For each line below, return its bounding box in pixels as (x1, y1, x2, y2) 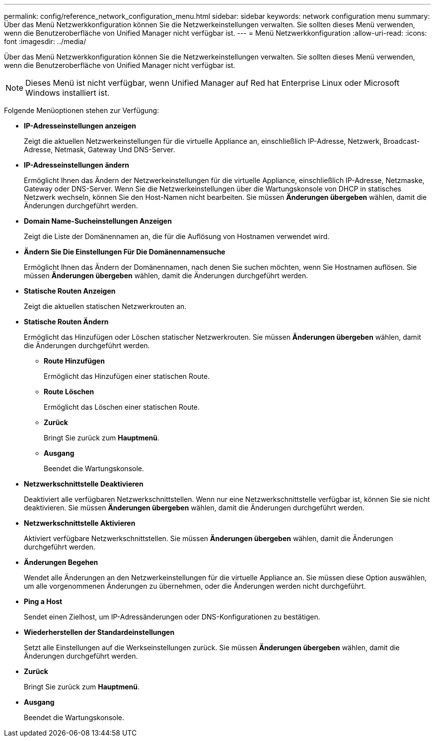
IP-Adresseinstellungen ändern (24, 161, 129, 169)
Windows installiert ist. (25, 88, 110, 98)
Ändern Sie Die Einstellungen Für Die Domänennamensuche (24, 247, 225, 256)
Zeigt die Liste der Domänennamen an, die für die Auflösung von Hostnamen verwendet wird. (24, 232, 330, 241)
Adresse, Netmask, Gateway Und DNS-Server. (24, 145, 175, 154)
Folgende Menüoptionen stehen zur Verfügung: (4, 106, 159, 115)
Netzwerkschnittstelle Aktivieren (24, 519, 136, 527)
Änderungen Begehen (24, 558, 98, 566)
